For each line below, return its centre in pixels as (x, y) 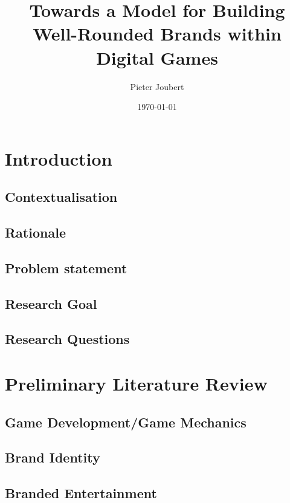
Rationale (35, 232)
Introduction (59, 158)
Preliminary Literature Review (136, 383)
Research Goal (51, 303)
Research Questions (67, 339)
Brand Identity (53, 457)
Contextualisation (61, 197)
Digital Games (157, 57)
